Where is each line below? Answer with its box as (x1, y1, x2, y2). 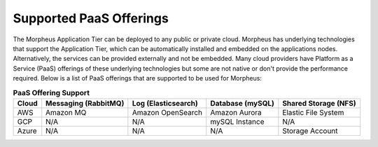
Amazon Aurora (210, 107, 262, 117)
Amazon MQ (45, 107, 87, 117)
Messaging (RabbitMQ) (45, 98, 125, 108)
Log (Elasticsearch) (132, 98, 199, 108)
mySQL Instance (210, 116, 265, 126)
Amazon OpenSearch (132, 107, 203, 117)
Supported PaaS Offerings (13, 10, 169, 26)
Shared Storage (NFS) (282, 98, 356, 108)
